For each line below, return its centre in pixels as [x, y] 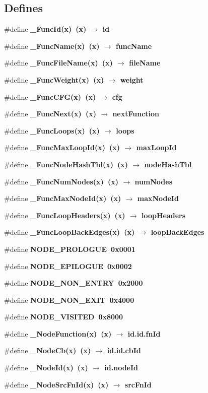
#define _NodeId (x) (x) [46, 368]
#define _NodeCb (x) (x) [48, 350]
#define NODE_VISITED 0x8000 [64, 317]
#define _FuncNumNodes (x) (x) [61, 181]
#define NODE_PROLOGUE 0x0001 [70, 249]
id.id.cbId [124, 350]
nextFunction [136, 114]
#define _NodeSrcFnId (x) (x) [56, 384]
